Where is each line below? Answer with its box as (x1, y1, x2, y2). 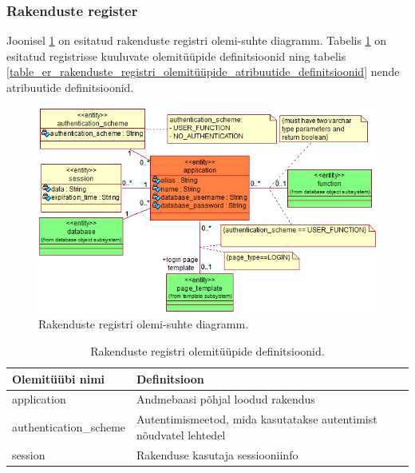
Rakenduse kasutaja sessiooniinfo (136, 446, 298, 463)
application (12, 391, 66, 407)
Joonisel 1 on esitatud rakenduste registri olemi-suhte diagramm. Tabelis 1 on (6, 32, 387, 49)
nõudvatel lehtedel (136, 426, 226, 443)
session (12, 446, 45, 463)
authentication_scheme (12, 419, 126, 435)
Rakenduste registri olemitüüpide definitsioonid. (90, 343, 325, 360)
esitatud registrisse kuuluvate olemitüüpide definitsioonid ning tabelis (6, 47, 346, 64)
